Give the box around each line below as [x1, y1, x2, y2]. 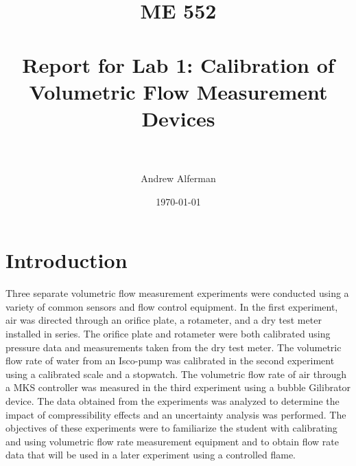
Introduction [5, 246, 128, 274]
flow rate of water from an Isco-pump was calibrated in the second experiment [5, 353, 335, 368]
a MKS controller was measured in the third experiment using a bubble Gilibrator [5, 380, 351, 395]
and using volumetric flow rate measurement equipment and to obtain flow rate [5, 434, 340, 448]
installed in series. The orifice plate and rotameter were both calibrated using [5, 326, 331, 340]
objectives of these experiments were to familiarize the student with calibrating [5, 421, 337, 435]
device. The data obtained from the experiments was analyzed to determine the [5, 393, 340, 408]
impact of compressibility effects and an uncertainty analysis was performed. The [5, 407, 346, 421]
